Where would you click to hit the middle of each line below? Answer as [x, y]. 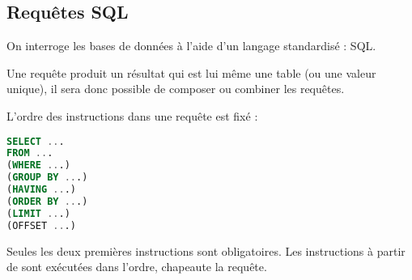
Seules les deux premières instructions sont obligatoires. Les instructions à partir [206, 250]
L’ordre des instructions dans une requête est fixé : [132, 115]
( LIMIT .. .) [38, 213]
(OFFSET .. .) [41, 225]
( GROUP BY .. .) [47, 178]
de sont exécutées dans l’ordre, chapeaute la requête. [137, 267]
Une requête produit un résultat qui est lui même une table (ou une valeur [191, 72]
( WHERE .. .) [38, 165]
